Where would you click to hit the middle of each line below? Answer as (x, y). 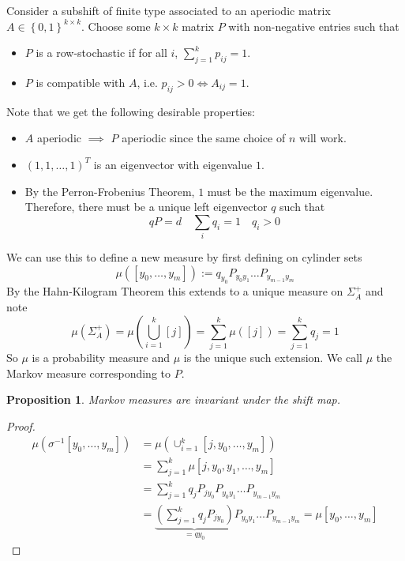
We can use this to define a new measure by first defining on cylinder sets (184, 257)
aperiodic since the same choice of (204, 138)
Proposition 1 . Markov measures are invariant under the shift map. (174, 399)
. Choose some (116, 26)
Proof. (21, 425)
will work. (322, 138)
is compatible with (81, 82)
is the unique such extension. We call (273, 357)
